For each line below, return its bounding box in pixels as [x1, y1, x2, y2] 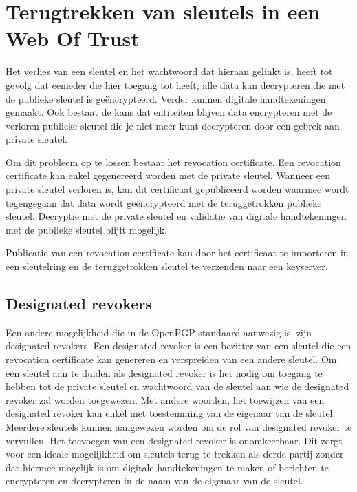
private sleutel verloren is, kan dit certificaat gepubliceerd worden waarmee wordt [6, 182, 349, 196]
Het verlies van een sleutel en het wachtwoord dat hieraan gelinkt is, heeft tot [6, 64, 333, 79]
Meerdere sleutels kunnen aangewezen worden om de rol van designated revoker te [6, 419, 352, 433]
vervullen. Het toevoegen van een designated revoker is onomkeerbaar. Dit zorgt [6, 433, 343, 447]
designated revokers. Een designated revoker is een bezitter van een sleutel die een [6, 338, 351, 353]
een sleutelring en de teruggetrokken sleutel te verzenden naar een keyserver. [6, 259, 328, 274]
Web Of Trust [6, 24, 140, 52]
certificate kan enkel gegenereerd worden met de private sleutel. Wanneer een [6, 168, 330, 183]
